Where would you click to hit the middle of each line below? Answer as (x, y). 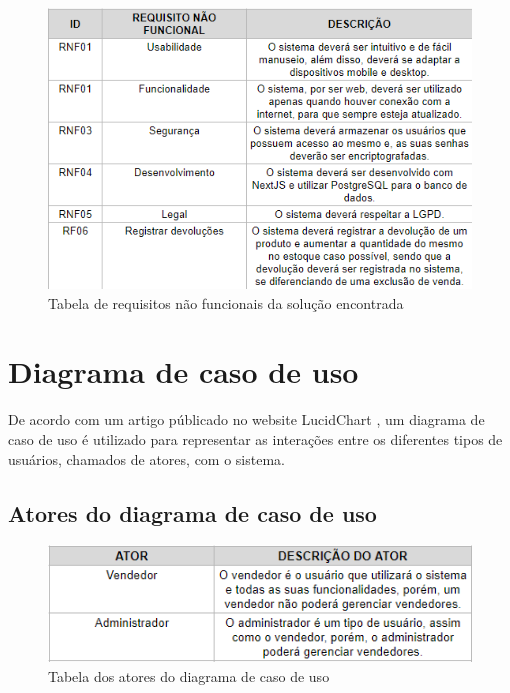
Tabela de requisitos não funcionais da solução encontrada (226, 302)
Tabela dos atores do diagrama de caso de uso (189, 675)
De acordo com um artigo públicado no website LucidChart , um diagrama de (246, 419)
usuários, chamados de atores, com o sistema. (146, 458)
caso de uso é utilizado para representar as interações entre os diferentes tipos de (255, 438)
